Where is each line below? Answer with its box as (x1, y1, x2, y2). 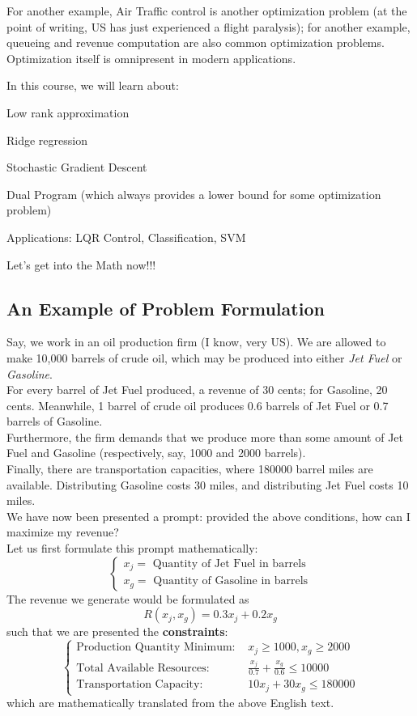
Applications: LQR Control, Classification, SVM (6, 228, 246, 245)
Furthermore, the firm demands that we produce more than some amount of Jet (6, 428, 403, 445)
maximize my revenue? (6, 523, 119, 540)
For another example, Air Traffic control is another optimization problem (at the (6, 2, 407, 19)
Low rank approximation (6, 104, 130, 121)
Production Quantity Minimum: (76, 642, 236, 654)
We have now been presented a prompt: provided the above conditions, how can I (6, 507, 411, 524)
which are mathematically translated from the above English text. (6, 694, 334, 711)
